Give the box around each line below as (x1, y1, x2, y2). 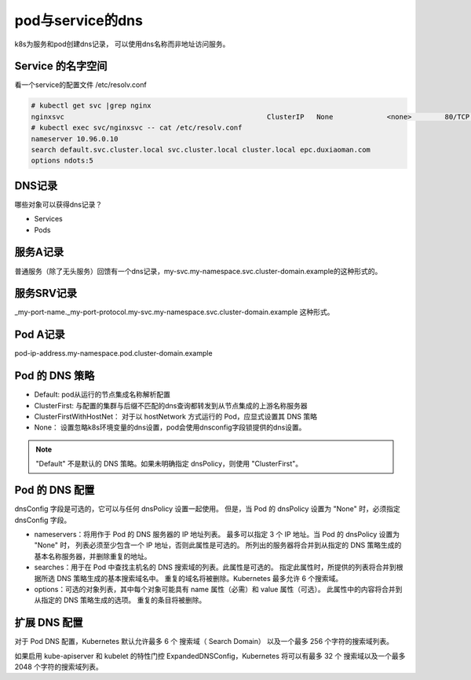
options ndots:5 (31, 156, 94, 165)
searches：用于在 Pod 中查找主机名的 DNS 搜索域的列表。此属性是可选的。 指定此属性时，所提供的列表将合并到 (34, 562, 396, 572)
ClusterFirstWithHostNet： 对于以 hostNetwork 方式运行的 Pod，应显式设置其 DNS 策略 (34, 412, 318, 422)
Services (34, 214, 63, 224)
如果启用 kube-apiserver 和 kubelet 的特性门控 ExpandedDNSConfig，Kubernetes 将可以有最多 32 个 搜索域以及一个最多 (14, 651, 406, 660)
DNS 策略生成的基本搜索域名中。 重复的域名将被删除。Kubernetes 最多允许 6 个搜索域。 (56, 573, 343, 583)
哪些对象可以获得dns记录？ (14, 199, 103, 209)
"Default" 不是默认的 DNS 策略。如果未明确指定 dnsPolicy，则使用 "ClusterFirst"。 (35, 459, 303, 469)
